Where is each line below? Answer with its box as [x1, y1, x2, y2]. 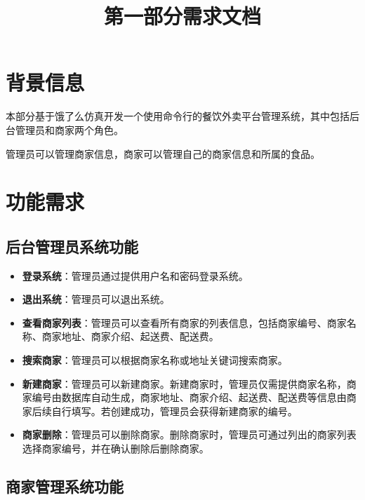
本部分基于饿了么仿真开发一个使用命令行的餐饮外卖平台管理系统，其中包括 [6, 109, 350, 123]
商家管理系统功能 [6, 475, 124, 496]
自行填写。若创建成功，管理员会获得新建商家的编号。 [51, 403, 298, 418]
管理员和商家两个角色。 [15, 122, 124, 137]
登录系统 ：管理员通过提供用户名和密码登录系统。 [22, 268, 248, 283]
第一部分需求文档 [103, 1, 261, 30]
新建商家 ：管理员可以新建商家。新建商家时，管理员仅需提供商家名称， [22, 376, 347, 391]
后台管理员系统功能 [6, 235, 138, 257]
